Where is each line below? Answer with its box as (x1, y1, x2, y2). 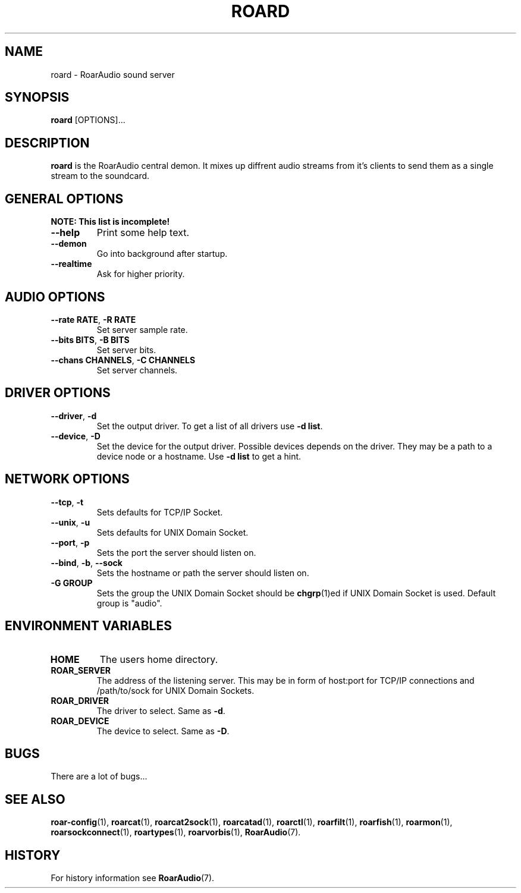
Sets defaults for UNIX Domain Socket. (96, 527, 249, 537)
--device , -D (51, 430, 101, 441)
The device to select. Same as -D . (96, 725, 230, 736)
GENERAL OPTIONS (5, 191, 124, 206)
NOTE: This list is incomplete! (51, 216, 170, 227)
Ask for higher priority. (96, 269, 185, 279)
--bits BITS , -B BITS (51, 334, 130, 345)
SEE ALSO (5, 791, 65, 807)
